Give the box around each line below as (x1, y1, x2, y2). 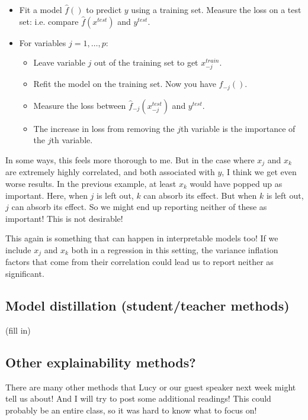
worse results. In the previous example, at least (5, 177, 177, 190)
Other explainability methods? (5, 353, 196, 371)
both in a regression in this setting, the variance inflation (71, 244, 278, 256)
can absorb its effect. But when (143, 189, 257, 201)
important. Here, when (5, 189, 88, 201)
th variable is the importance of (180, 122, 296, 134)
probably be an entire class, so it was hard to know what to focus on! (5, 403, 257, 416)
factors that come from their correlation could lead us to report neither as (5, 256, 274, 268)
